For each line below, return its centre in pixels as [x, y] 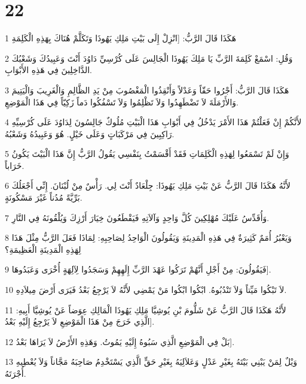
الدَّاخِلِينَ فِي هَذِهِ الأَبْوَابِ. [48, 70]
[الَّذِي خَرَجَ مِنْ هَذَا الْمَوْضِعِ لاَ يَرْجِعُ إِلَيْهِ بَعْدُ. [80, 321]
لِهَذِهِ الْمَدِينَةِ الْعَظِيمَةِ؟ [43, 249]
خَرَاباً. [15, 165]
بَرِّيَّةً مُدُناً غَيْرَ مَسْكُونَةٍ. [44, 197]
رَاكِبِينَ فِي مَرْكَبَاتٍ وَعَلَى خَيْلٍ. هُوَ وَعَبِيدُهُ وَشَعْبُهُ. [90, 133]
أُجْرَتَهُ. [16, 373]
